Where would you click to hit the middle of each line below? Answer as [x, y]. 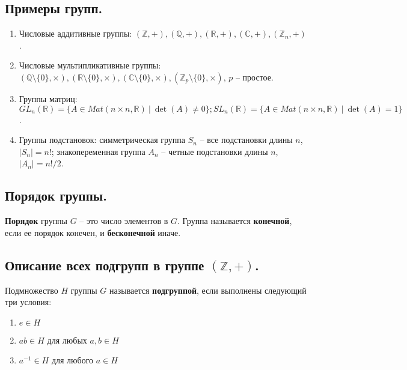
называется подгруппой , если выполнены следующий [208, 290]
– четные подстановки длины [215, 151]
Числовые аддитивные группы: [75, 33]
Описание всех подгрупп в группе [105, 265]
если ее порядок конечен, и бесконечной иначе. [93, 232]
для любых [67, 340]
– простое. [254, 77]
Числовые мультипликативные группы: [90, 65]
